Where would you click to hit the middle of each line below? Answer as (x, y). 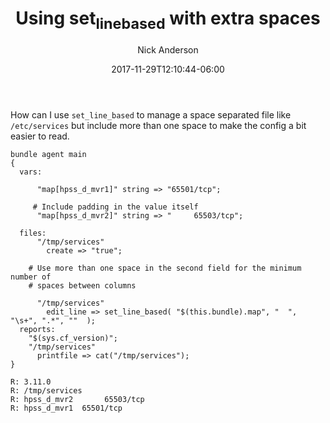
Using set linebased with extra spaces (168, 20)
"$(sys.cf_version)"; (73, 338)
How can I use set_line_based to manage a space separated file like (151, 114)
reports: (37, 329)
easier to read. (40, 136)
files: (33, 233)
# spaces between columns (82, 285)
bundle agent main (48, 154)
